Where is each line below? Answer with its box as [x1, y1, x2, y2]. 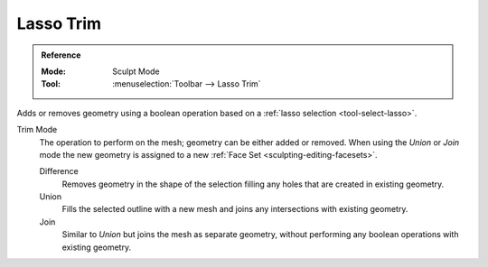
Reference [41, 50, 81, 60]
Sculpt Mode [112, 66, 160, 77]
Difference [39, 166, 79, 177]
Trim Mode [16, 124, 58, 135]
